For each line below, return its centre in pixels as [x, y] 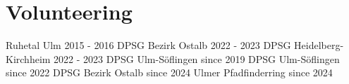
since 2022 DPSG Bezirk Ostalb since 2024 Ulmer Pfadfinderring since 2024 [169, 72]
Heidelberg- [319, 45]
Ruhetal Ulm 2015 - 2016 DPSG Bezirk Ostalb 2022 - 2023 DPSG [148, 45]
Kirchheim [28, 58]
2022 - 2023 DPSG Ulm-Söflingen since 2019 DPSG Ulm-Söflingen [197, 58]
